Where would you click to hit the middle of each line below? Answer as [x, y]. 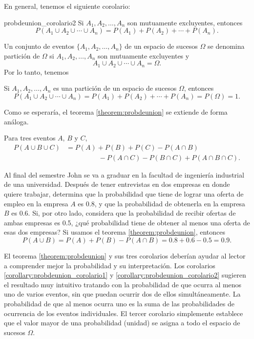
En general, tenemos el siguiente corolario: [67, 6]
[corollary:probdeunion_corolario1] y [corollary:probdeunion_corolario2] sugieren [125, 275]
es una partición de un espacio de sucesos [115, 88]
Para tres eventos [30, 138]
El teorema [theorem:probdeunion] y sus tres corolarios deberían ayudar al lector [125, 256]
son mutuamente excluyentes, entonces [185, 22]
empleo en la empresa [36, 203]
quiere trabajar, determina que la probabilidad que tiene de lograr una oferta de [124, 194]
